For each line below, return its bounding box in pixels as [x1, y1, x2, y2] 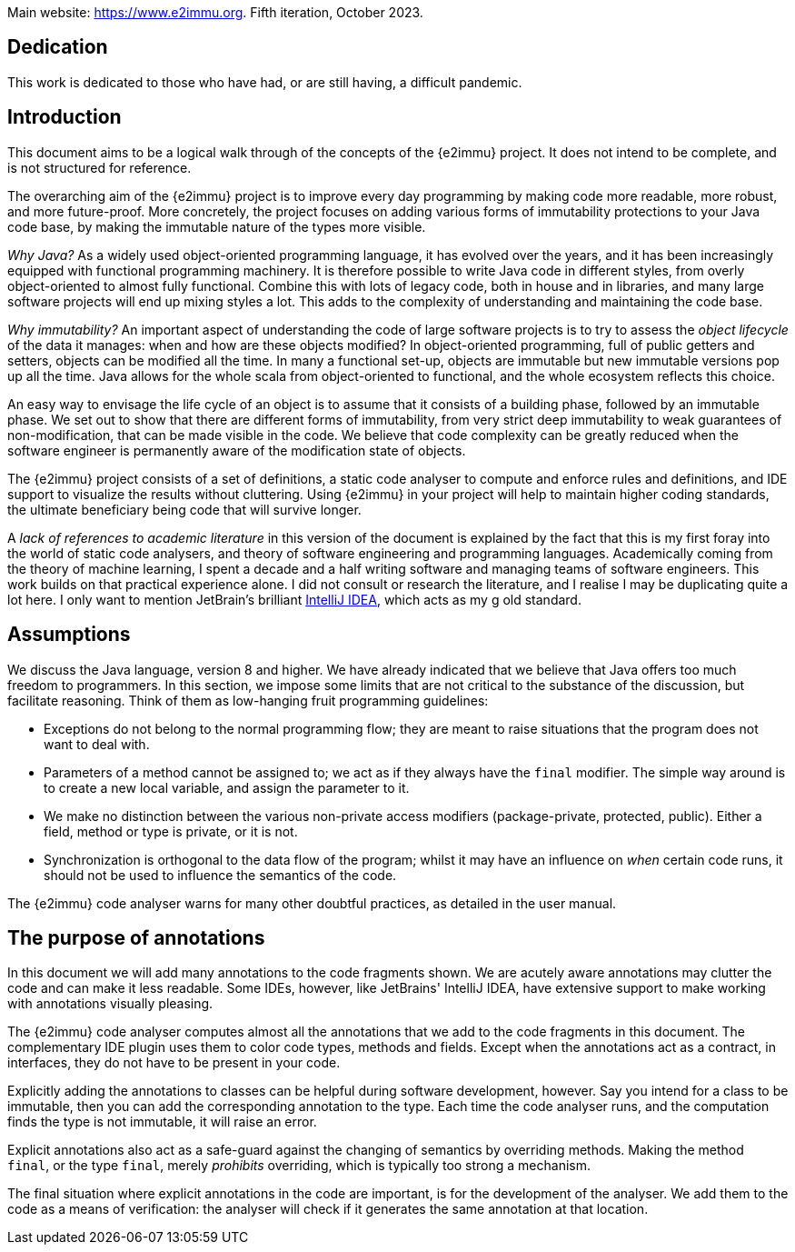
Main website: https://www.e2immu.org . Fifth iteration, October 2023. [7, 5, 423, 20]
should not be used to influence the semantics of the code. [44, 866, 397, 883]
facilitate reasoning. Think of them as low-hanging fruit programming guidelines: [7, 692, 489, 708]
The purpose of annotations [7, 926, 265, 949]
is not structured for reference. [7, 159, 192, 175]
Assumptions [7, 623, 131, 646]
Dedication [7, 35, 108, 59]
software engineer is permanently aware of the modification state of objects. [7, 442, 466, 458]
